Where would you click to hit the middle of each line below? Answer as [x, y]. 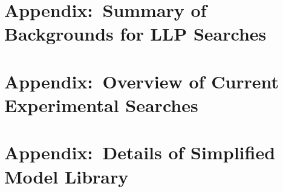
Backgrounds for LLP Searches [135, 34]
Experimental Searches [101, 104]
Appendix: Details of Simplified [140, 152]
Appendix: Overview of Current [142, 81]
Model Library [67, 176]
